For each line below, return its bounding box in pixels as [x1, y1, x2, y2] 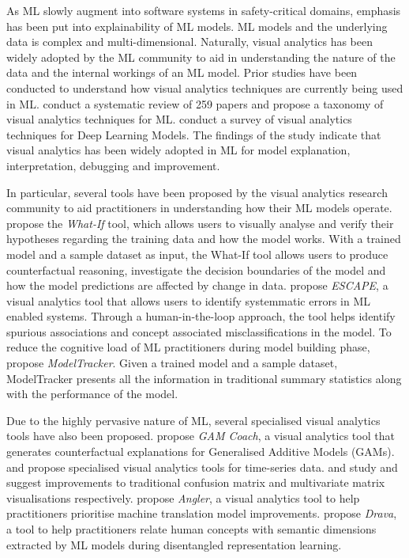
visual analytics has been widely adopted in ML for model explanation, [6, 142, 351, 158]
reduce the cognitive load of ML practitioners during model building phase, [6, 339, 370, 355]
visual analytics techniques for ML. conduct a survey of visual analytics [6, 111, 352, 127]
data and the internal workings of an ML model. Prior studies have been [6, 64, 358, 81]
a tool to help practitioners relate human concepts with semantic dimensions [6, 521, 377, 537]
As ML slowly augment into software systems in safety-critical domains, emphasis [6, 2, 401, 18]
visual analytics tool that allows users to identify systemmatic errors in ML [6, 292, 371, 309]
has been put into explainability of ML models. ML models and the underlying [6, 17, 388, 34]
